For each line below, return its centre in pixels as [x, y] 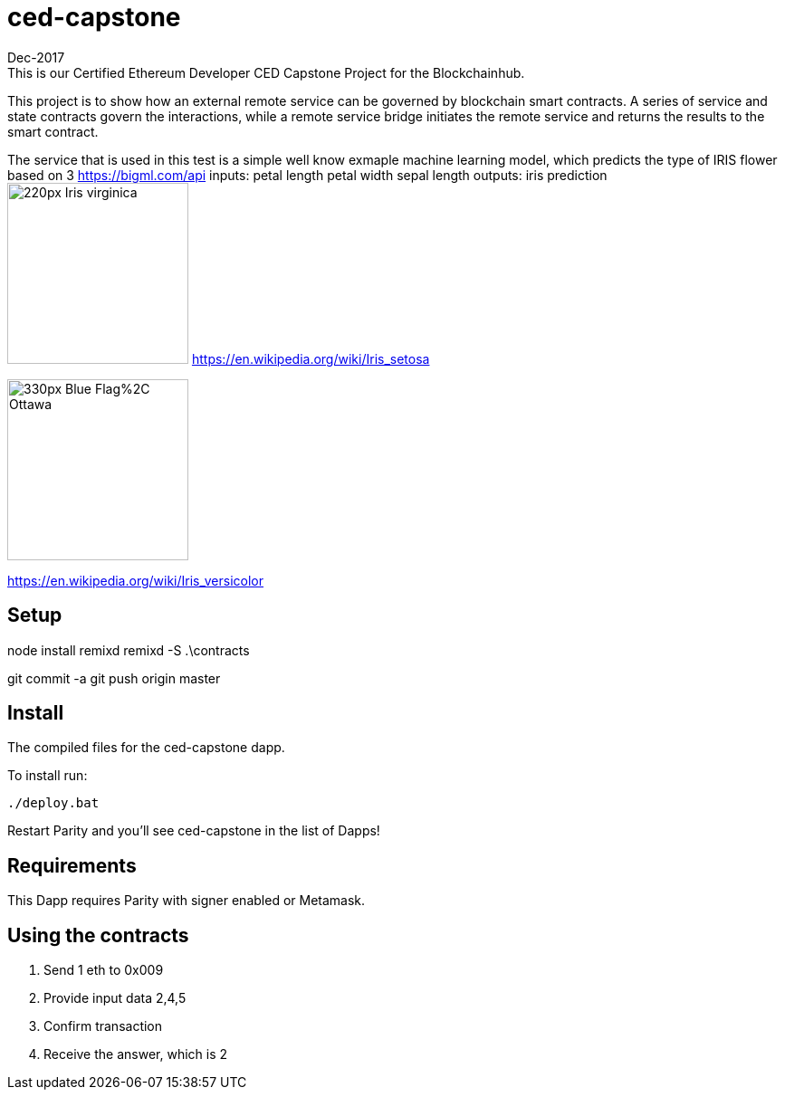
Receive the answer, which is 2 [136, 1054]
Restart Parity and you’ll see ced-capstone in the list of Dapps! [194, 831]
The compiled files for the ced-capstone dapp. [146, 748]
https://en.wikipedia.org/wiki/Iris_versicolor [136, 580]
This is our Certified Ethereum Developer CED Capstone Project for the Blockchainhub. [266, 72]
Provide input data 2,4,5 [115, 998]
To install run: [48, 776]
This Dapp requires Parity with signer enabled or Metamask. [187, 901]
